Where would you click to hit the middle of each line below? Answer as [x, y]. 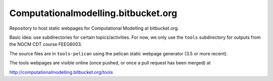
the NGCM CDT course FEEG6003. [46, 44]
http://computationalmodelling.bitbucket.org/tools [61, 72]
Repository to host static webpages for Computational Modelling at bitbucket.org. [94, 28]
